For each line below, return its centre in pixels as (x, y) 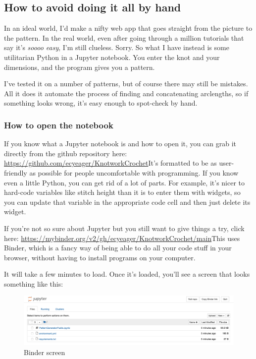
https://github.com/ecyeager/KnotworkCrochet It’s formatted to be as (110, 163)
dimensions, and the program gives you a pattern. (79, 67)
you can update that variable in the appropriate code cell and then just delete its (127, 202)
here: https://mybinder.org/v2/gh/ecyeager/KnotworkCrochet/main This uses (122, 238)
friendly (16, 172)
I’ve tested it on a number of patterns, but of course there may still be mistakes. (126, 84)
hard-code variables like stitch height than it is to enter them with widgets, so (122, 192)
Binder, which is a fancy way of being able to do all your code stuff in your (118, 248)
